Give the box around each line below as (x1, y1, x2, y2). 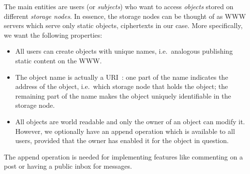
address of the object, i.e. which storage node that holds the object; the (15, 81, 228, 91)
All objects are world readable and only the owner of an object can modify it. (15, 116, 245, 126)
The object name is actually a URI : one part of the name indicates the (15, 72, 228, 82)
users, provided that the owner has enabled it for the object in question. (15, 135, 229, 145)
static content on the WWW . (15, 55, 102, 65)
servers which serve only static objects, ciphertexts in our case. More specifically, (4, 20, 243, 30)
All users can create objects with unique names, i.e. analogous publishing (15, 46, 233, 56)
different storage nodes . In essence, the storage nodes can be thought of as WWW (4, 11, 246, 21)
